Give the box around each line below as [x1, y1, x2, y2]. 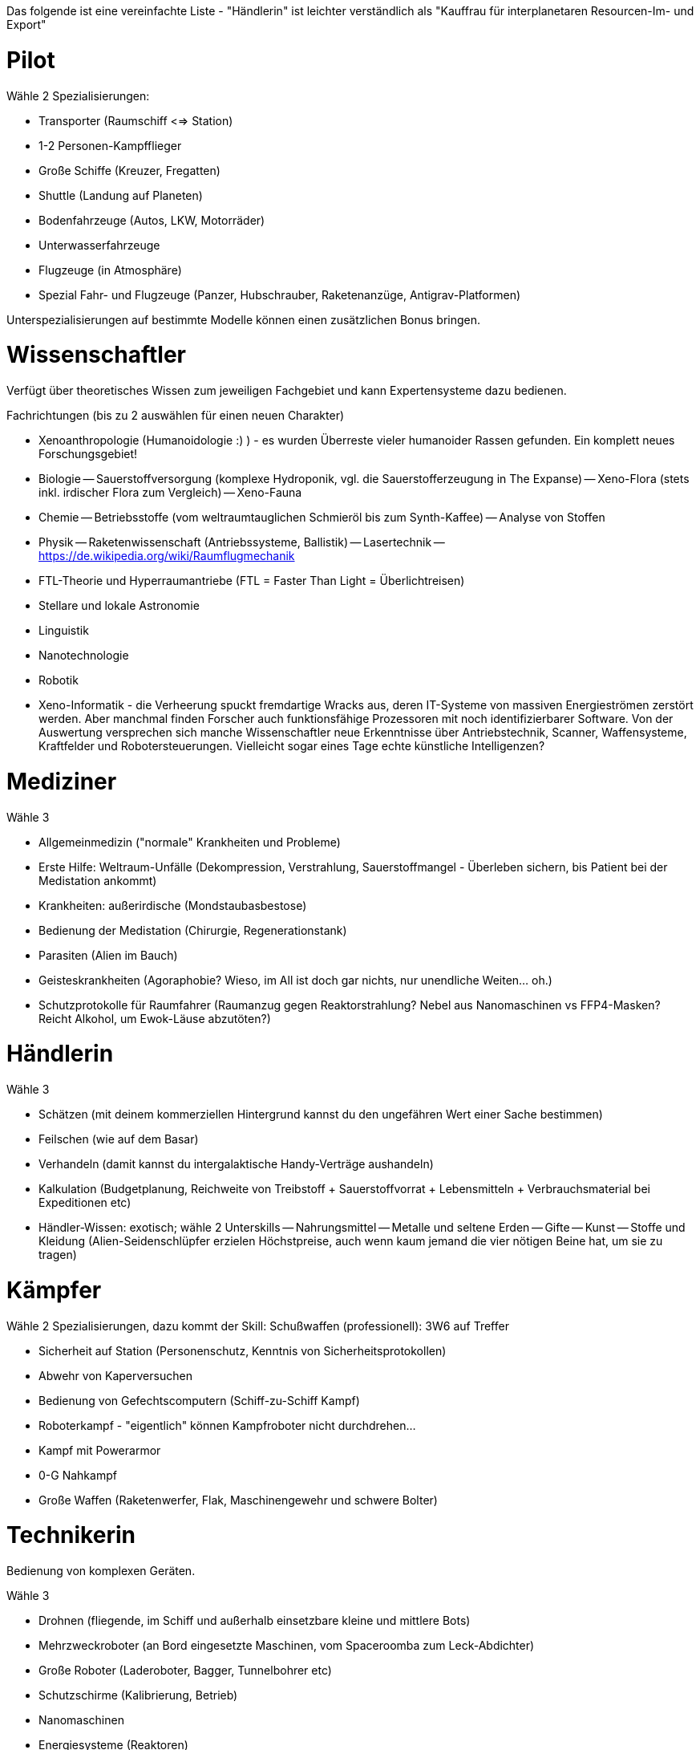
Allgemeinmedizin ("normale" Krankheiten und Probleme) [38, 834, 341, 849]
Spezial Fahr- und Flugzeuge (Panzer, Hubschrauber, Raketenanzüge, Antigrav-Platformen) [38, 287, 521, 302]
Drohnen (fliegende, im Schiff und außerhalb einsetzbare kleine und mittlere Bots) [38, 1614, 471, 1627]
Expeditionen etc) [38, 1196, 132, 1209]
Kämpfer [6, 1276, 102, 1304]
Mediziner [6, 767, 117, 795]
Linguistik [38, 623, 89, 637]
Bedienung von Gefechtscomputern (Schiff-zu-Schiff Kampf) [38, 1393, 360, 1407]
